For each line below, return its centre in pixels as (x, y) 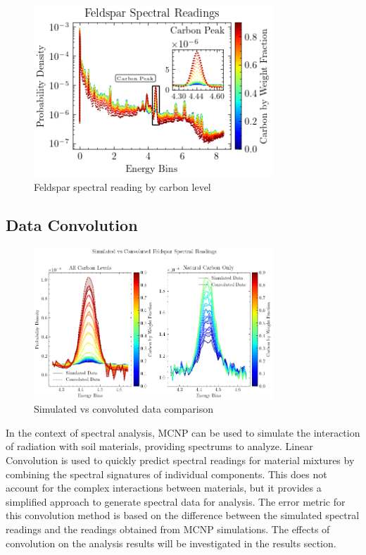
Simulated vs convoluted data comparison (124, 409)
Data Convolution (72, 224)
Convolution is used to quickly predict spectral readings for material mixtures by (180, 460)
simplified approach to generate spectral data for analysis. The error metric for (176, 501)
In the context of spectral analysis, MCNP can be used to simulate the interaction (183, 432)
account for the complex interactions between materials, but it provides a (164, 488)
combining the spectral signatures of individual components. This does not (166, 474)
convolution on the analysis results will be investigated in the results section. (171, 543)
